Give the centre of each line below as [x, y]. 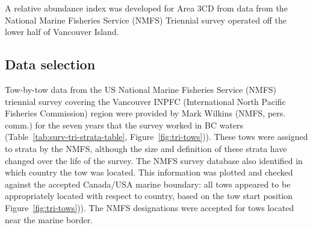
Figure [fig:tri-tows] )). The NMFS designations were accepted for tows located [150, 207]
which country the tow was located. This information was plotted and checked [149, 172]
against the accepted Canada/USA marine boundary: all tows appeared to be [148, 184]
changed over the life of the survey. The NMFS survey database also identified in [154, 160]
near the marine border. [49, 219]
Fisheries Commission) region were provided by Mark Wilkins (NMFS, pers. [145, 113]
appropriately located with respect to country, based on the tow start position [149, 196]
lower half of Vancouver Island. [62, 32]
